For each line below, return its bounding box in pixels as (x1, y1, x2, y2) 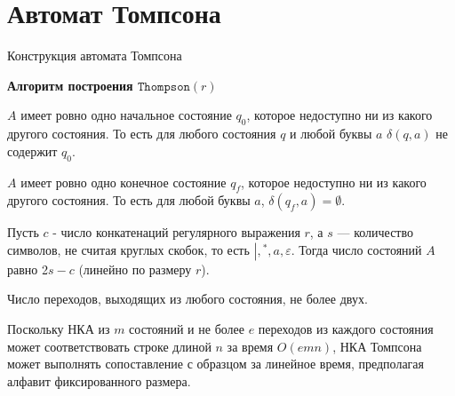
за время (227, 337, 274, 355)
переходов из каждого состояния (258, 320, 434, 338)
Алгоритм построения (7, 75, 133, 94)
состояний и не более (129, 320, 244, 338)
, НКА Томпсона (332, 337, 422, 355)
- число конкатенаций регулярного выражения (52, 223, 300, 242)
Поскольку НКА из (7, 320, 110, 338)
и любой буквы (290, 124, 372, 143)
